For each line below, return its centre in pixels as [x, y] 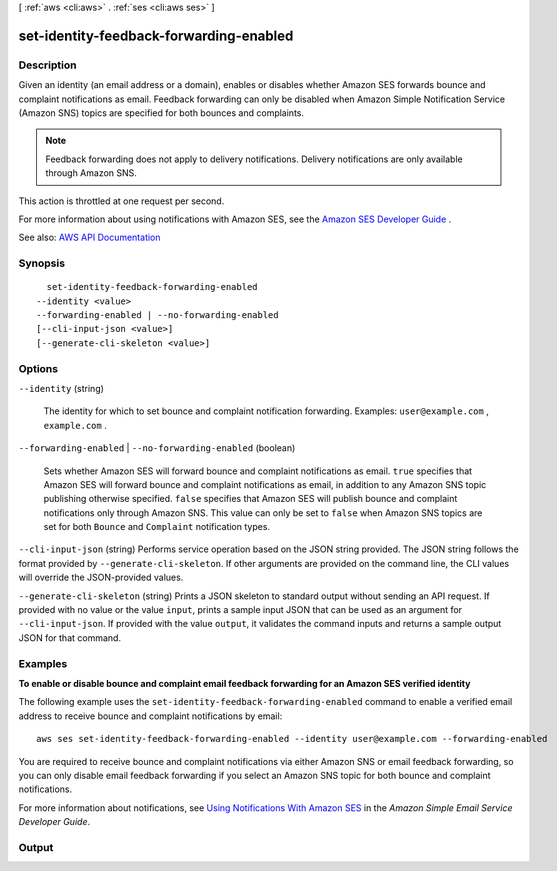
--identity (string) [61, 388]
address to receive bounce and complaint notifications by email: [150, 716]
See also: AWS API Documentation [89, 237]
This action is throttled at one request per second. [121, 201]
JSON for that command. [70, 637]
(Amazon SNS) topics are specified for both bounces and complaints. [161, 112]
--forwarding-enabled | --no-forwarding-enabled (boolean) [157, 448]
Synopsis [41, 263]
